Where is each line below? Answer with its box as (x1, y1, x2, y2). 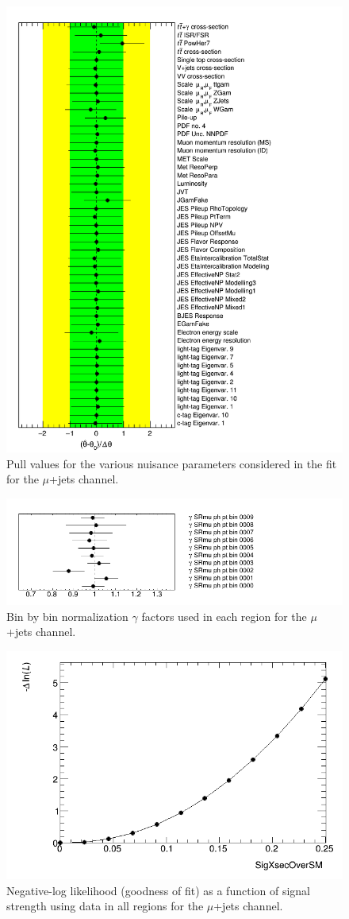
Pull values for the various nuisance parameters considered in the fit (6, 455, 337, 471)
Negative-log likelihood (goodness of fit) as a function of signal (6, 882, 310, 898)
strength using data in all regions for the (6, 898, 204, 914)
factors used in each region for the (141, 607, 307, 624)
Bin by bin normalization (6, 607, 128, 624)
